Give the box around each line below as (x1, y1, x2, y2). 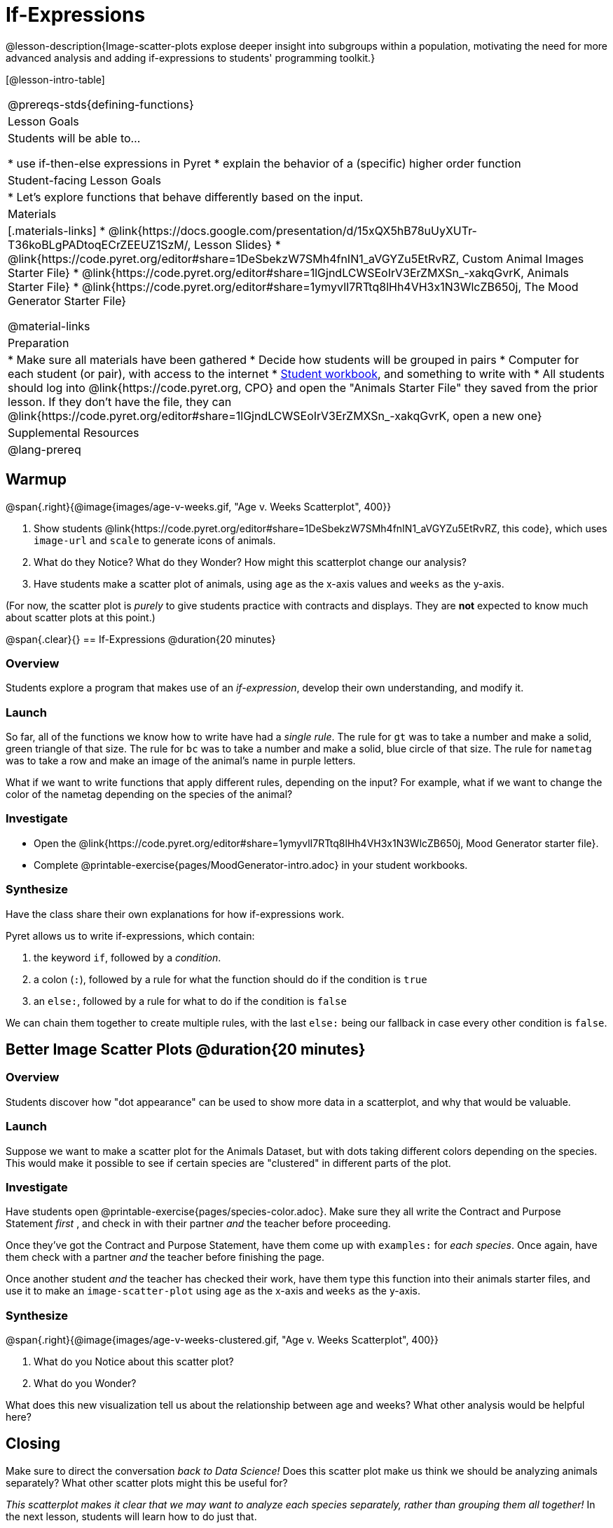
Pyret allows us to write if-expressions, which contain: (6, 929, 255, 942)
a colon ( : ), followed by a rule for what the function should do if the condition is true (34, 973, 427, 985)
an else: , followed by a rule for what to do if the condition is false (34, 994, 347, 1007)
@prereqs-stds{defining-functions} (8, 97, 194, 111)
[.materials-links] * (8, 223, 106, 238)
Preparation (8, 335, 69, 350)
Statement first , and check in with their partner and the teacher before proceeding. (6, 1217, 391, 1230)
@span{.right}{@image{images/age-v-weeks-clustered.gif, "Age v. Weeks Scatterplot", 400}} (6, 1334, 439, 1346)
